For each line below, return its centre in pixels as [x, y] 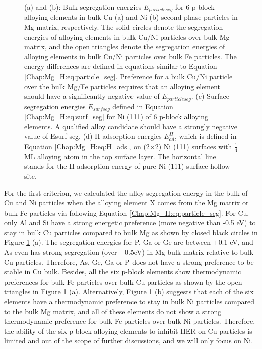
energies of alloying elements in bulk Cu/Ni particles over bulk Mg [127, 37]
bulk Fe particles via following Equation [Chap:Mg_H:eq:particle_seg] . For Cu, [127, 212]
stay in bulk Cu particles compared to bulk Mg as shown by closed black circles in [131, 232]
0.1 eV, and [236, 242]
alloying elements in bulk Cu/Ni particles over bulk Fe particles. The [130, 56]
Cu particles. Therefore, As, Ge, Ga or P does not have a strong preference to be [129, 262]
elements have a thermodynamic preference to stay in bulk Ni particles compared [129, 301]
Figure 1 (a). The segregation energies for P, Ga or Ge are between [108, 242]
